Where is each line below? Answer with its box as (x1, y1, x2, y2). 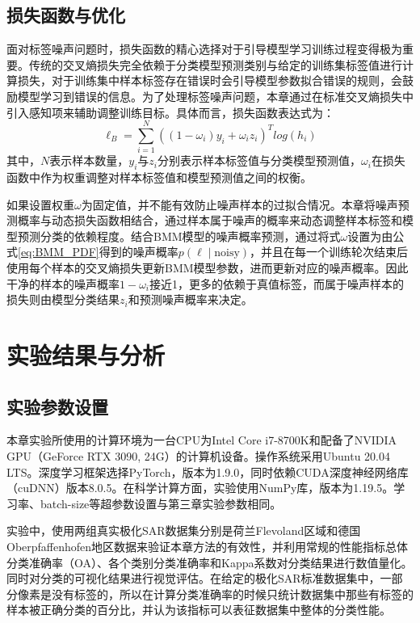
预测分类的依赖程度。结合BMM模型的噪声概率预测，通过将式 (17, 227, 341, 244)
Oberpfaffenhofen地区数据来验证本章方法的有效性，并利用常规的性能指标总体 (6, 537, 409, 554)
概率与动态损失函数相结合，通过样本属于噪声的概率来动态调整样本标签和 (17, 212, 402, 229)
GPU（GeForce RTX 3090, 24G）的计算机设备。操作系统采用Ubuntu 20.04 (6, 448, 390, 465)
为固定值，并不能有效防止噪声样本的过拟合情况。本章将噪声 (81, 196, 398, 213)
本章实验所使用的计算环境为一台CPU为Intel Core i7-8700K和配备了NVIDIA (6, 431, 397, 448)
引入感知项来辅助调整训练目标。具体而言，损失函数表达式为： (6, 103, 334, 120)
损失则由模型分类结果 (6, 291, 120, 308)
